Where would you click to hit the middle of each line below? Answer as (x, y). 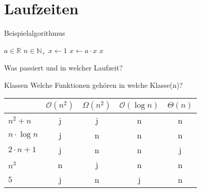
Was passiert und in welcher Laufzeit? (64, 68)
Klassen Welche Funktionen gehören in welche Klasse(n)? (94, 85)
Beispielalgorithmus (35, 33)
